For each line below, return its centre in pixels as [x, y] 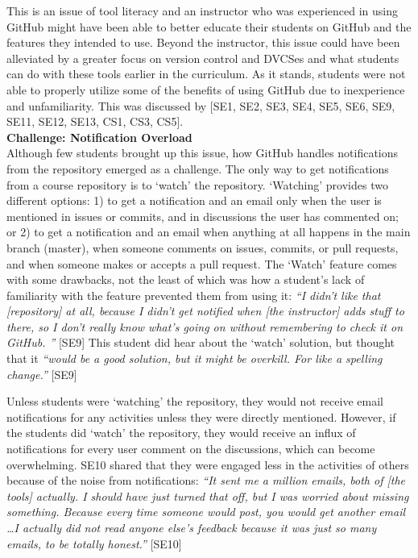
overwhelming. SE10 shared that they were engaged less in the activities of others [208, 464]
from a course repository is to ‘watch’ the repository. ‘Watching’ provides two [197, 184]
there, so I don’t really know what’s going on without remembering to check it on [205, 326]
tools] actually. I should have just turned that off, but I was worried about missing [208, 496]
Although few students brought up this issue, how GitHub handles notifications [203, 153]
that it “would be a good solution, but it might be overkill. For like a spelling [195, 358]
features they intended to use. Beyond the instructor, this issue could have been [203, 42]
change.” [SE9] [42, 374]
